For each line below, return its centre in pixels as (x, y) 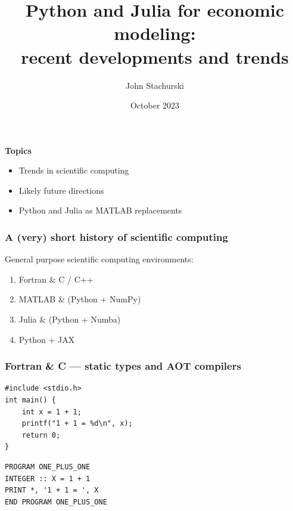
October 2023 (155, 105)
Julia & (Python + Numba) (70, 319)
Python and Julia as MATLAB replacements (100, 210)
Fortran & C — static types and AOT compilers (123, 366)
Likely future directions (61, 190)
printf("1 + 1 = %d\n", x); (77, 424)
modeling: (155, 33)
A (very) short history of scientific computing (116, 236)
